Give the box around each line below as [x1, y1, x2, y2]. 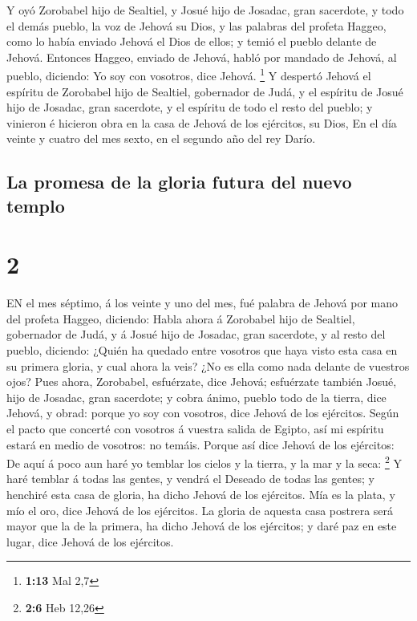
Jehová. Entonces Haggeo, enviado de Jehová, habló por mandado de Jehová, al [6, 48, 397, 65]
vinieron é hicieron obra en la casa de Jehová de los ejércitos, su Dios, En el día [6, 114, 397, 131]
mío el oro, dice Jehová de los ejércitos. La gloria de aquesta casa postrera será [6, 501, 394, 518]
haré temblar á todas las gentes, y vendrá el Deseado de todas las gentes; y [6, 470, 374, 487]
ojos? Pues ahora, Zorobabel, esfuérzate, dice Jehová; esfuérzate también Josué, [6, 373, 397, 390]
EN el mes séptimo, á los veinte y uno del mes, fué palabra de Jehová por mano [6, 294, 398, 311]
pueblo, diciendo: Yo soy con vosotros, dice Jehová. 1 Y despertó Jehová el [6, 65, 371, 84]
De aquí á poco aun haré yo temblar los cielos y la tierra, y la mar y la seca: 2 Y [6, 453, 402, 471]
